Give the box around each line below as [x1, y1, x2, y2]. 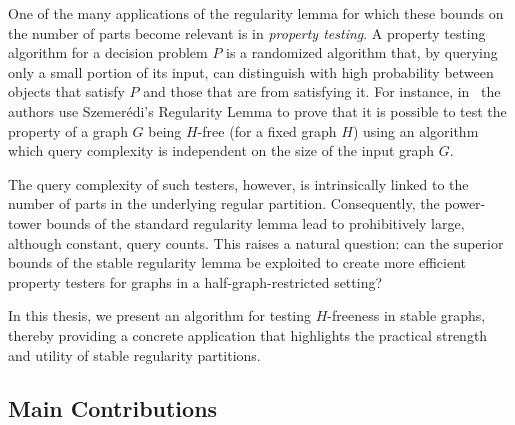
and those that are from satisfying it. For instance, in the [143, 81, 501, 102]
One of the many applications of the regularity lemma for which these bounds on [8, 3, 504, 23]
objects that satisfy [8, 81, 125, 102]
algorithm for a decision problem [8, 42, 208, 63]
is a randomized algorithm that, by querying [226, 42, 498, 63]
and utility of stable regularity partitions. [8, 344, 261, 365]
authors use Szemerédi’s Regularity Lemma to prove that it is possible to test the [8, 100, 507, 121]
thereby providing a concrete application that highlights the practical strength [8, 324, 488, 345]
